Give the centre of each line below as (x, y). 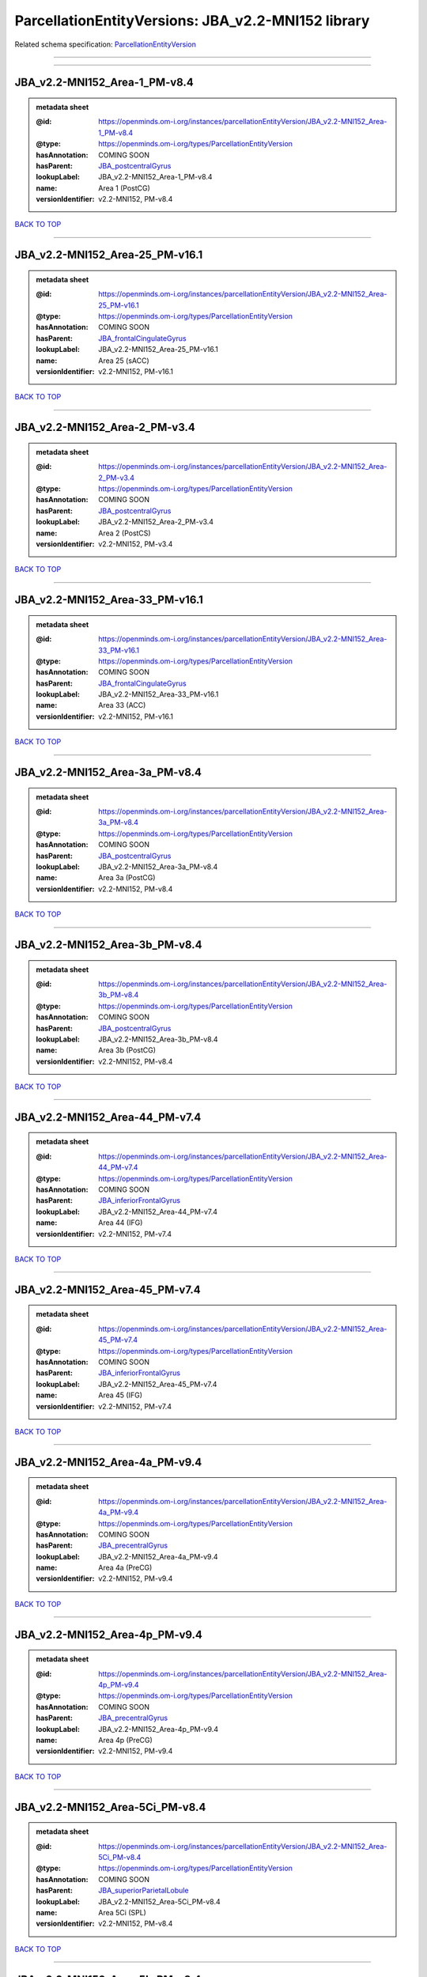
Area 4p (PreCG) (126, 1740)
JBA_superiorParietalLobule (144, 1891)
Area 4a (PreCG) (125, 1568)
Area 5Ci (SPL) (122, 1912)
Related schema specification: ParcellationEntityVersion (106, 44)
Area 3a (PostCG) (127, 878)
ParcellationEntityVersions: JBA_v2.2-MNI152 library (192, 21)
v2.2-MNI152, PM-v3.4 (136, 544)
